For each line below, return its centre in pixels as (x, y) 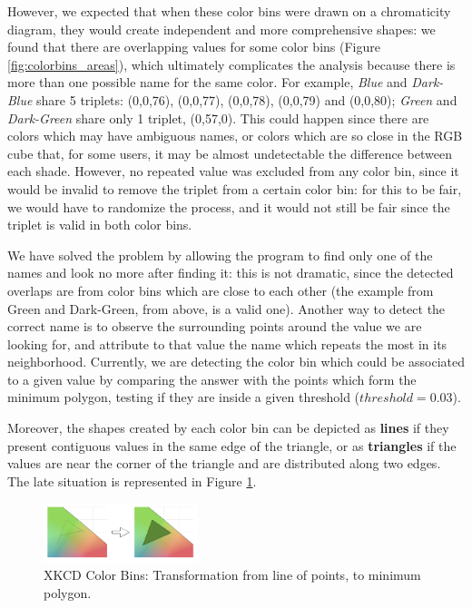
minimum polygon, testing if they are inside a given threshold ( (184, 397)
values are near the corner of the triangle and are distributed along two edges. (224, 463)
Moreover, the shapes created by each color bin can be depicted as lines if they (228, 428)
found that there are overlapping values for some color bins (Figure (194, 47)
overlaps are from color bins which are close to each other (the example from (221, 290)
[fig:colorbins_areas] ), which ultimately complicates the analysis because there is (231, 64)
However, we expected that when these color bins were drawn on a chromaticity (229, 11)
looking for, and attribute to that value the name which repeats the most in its (227, 343)
